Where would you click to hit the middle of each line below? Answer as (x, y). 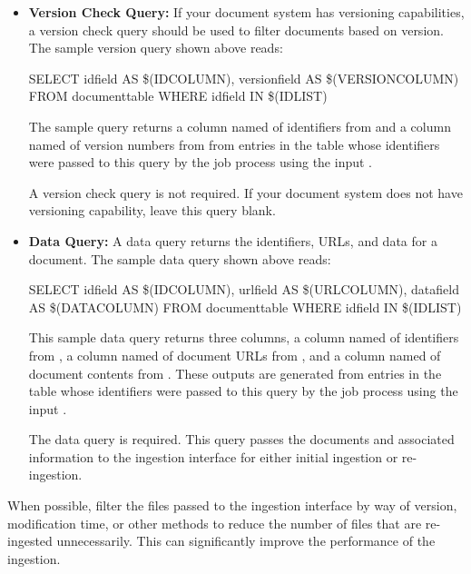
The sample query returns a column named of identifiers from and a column (240, 126)
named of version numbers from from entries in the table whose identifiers (234, 144)
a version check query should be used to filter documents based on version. (236, 30)
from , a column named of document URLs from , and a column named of (235, 355)
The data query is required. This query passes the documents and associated (241, 439)
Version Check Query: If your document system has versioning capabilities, (246, 12)
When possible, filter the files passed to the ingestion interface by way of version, (232, 505)
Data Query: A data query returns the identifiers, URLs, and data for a (233, 240)
